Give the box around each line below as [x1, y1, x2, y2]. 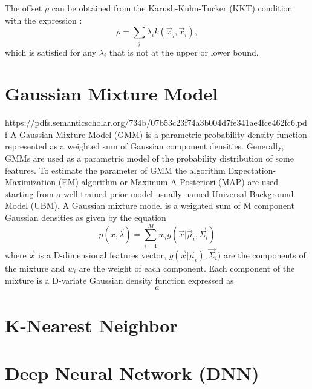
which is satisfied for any [5, 45, 97, 58]
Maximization [5, 175, 56, 188]
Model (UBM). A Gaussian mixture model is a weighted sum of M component [5, 199, 294, 212]
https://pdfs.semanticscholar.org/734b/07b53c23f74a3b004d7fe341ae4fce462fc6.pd [5, 116, 307, 129]
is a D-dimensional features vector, [37, 248, 166, 261]
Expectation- [228, 163, 276, 176]
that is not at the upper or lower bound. [109, 45, 259, 58]
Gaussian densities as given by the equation [5, 211, 166, 223]
